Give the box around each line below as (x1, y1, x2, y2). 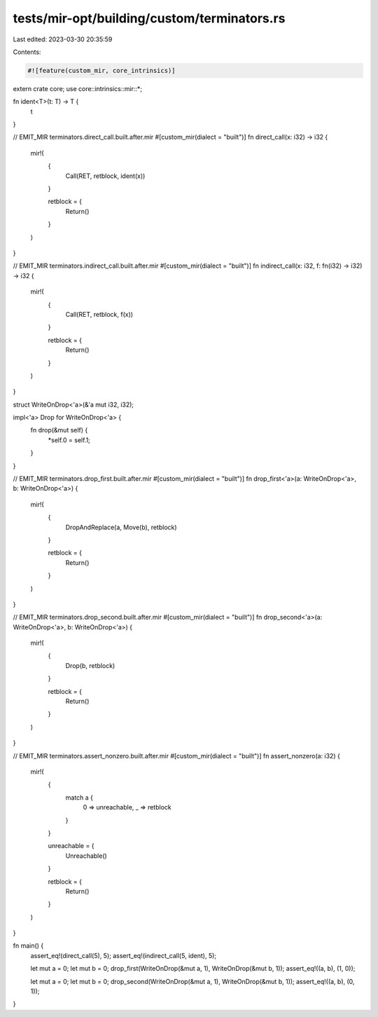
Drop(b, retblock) (65, 661, 115, 669)
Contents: (13, 48, 41, 56)
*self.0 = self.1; (48, 435, 91, 444)
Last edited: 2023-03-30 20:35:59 (13, 35, 113, 43)
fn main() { (13, 941, 44, 950)
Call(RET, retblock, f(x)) (65, 310, 133, 318)
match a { (65, 793, 94, 802)
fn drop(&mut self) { (30, 426, 88, 435)
